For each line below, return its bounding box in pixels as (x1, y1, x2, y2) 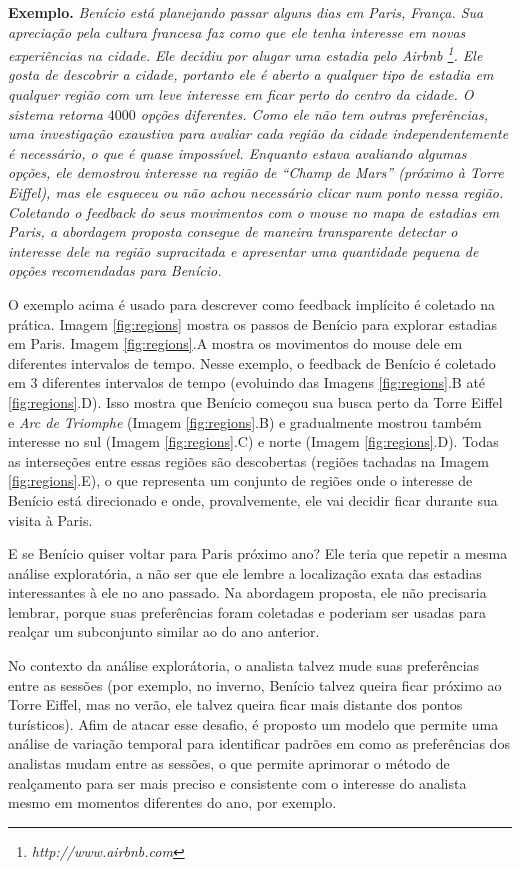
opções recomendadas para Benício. (8, 260, 222, 281)
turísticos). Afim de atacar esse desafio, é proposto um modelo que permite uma (8, 713, 499, 734)
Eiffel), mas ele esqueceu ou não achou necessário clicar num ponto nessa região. (8, 182, 504, 202)
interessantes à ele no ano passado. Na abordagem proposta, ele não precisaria (8, 582, 487, 603)
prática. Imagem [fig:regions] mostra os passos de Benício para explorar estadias (8, 313, 498, 334)
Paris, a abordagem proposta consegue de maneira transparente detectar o (8, 221, 458, 242)
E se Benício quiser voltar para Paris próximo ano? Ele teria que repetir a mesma (8, 543, 508, 564)
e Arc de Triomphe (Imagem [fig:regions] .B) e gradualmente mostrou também (8, 411, 482, 432)
